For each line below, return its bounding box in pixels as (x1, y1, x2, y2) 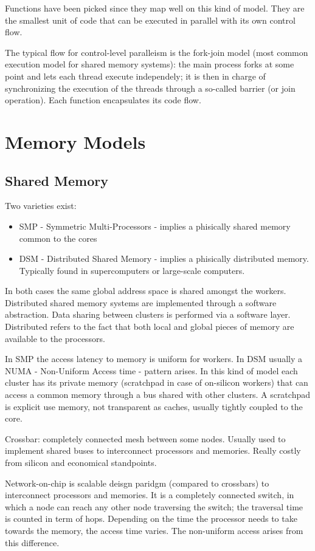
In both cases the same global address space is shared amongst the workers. (5, 284, 286, 297)
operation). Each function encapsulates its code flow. (5, 94, 201, 106)
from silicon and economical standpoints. (5, 456, 157, 469)
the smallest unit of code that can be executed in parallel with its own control (5, 13, 296, 26)
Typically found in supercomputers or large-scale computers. (19, 264, 245, 276)
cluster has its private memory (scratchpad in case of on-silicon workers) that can (5, 376, 308, 389)
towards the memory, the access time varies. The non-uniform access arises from (5, 524, 303, 536)
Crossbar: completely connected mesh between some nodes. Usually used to (5, 432, 286, 445)
